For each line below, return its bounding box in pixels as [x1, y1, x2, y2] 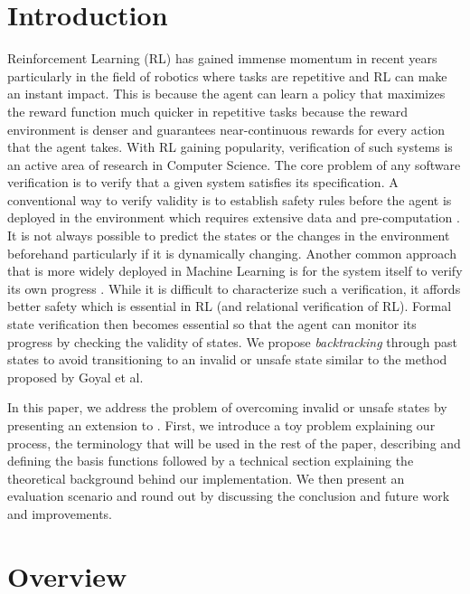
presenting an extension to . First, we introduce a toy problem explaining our [7, 416, 436, 434]
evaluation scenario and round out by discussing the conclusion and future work [7, 486, 450, 505]
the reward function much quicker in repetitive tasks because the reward [7, 101, 409, 120]
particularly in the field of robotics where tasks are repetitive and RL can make [7, 66, 447, 85]
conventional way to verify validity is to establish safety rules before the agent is [7, 190, 452, 209]
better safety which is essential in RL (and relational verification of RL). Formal [7, 297, 452, 316]
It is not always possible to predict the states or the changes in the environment [7, 226, 450, 245]
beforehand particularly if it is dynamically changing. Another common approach [7, 243, 456, 262]
